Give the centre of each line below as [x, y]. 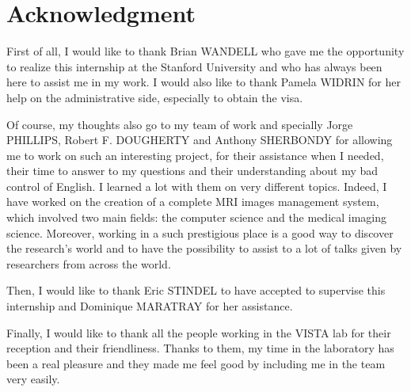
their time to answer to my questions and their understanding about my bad [192, 171]
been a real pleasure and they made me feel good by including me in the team [196, 363]
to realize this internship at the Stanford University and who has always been [194, 66]
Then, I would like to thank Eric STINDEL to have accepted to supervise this [196, 290]
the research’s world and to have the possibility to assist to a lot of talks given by [204, 248]
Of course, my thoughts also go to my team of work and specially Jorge [180, 124]
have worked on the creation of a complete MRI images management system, [193, 202]
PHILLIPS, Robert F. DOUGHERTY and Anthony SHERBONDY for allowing [200, 140]
